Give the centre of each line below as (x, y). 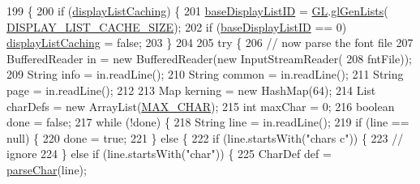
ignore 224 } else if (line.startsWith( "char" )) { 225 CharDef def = (169, 154)
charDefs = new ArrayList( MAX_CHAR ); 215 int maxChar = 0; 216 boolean (201, 106)
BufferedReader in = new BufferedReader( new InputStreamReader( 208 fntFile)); (209, 58)
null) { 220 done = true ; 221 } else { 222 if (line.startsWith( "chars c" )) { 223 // (205, 137)
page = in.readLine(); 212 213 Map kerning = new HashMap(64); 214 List (191, 90)
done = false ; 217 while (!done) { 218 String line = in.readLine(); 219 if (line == (208, 122)
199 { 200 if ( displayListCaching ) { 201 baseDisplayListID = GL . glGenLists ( (197, 11)
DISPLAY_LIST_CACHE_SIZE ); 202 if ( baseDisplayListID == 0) (177, 26)
